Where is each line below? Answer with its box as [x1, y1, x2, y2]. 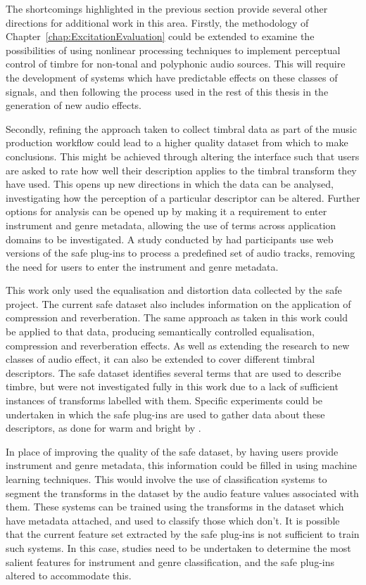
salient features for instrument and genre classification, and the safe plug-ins [6, 554, 335, 569]
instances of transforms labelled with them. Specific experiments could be [6, 393, 323, 408]
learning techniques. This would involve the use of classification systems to [6, 472, 327, 486]
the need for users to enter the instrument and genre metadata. [6, 259, 279, 274]
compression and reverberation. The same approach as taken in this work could [6, 310, 348, 325]
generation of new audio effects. [6, 98, 141, 112]
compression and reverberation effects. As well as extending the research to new [6, 337, 350, 352]
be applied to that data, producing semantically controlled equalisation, [6, 324, 315, 339]
